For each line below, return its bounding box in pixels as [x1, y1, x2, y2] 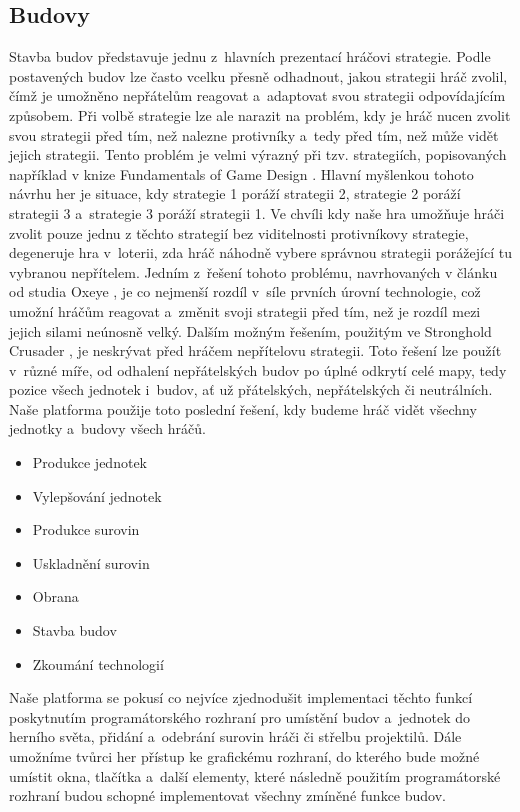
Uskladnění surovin [32, 552, 150, 573]
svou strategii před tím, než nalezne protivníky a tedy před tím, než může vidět [9, 124, 499, 145]
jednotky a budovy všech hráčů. [9, 418, 206, 439]
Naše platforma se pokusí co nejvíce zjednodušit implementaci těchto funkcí [9, 687, 473, 708]
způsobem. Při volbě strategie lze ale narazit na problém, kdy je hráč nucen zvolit [9, 104, 511, 125]
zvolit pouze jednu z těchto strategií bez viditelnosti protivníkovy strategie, [9, 222, 469, 243]
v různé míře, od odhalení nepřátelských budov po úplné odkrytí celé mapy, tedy [9, 359, 507, 380]
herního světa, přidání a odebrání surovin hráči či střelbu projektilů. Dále [9, 726, 462, 747]
